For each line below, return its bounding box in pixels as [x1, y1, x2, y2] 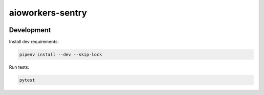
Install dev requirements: [9, 39, 59, 45]
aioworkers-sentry [9, 7, 88, 18]
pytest [19, 77, 35, 83]
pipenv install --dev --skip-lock [19, 52, 102, 57]
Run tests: [9, 64, 29, 70]
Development [9, 26, 51, 34]
